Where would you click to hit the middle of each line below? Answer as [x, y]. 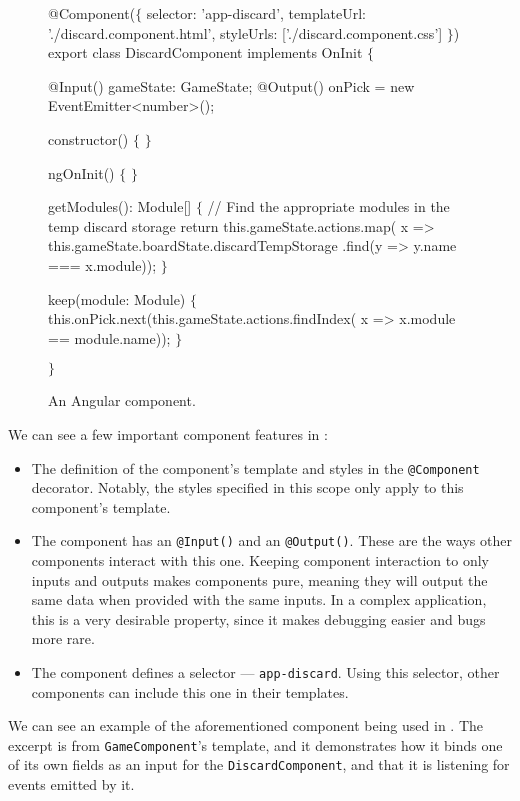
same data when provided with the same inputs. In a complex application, [259, 599]
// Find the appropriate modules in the [328, 206]
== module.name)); [109, 337]
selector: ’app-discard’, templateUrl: [256, 13]
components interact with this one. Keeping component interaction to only [260, 560]
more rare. [63, 638]
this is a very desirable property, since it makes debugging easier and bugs [258, 618]
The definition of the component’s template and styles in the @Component [255, 467]
